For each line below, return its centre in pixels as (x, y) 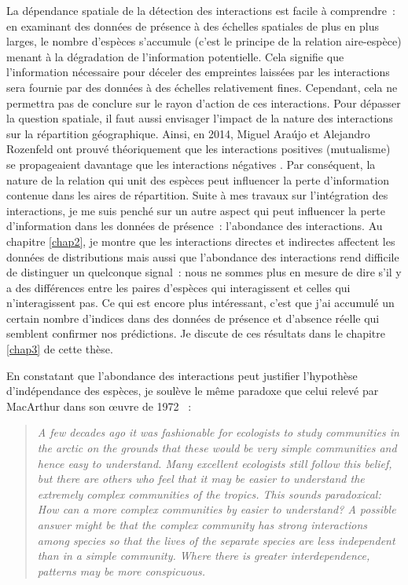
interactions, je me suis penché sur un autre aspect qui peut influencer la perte (196, 210)
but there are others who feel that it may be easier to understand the (201, 479)
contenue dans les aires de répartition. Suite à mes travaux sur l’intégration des (197, 195)
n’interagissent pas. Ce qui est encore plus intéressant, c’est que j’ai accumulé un (200, 303)
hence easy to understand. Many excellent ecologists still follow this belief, (215, 463)
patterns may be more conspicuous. (121, 570)
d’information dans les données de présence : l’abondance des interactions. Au (195, 226)
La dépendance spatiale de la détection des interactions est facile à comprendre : (201, 10)
